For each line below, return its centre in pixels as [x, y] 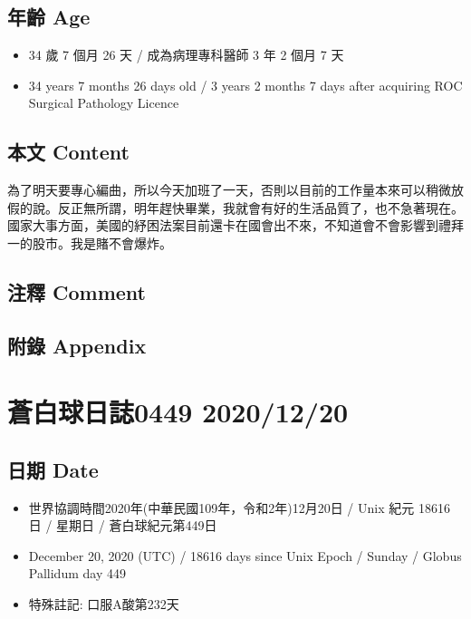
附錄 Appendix [77, 345]
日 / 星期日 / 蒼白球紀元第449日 [123, 525]
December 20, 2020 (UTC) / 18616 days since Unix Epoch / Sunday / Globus [245, 555]
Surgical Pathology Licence [104, 103]
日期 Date [53, 469]
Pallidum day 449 [77, 573]
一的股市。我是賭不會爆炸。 [90, 242]
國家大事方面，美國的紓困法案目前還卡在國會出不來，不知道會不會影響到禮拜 [235, 225]
